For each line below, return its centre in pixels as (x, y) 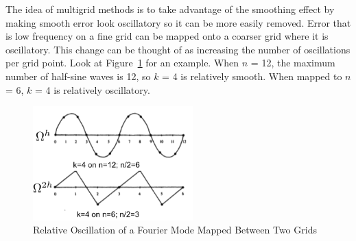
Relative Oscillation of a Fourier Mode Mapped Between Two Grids (175, 230)
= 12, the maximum (293, 63)
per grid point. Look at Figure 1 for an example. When (122, 63)
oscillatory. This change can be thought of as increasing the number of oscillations (178, 49)
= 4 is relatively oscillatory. (93, 89)
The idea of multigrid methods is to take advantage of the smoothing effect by (170, 9)
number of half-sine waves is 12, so (78, 76)
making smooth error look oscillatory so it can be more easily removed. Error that (178, 22)
